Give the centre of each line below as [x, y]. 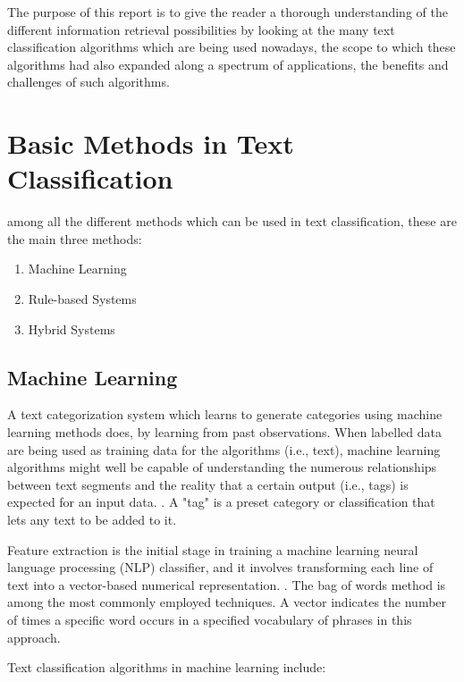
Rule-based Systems [82, 299]
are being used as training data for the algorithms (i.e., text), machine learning [224, 449]
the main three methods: [75, 238]
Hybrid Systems [72, 328]
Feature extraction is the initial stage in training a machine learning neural [213, 549]
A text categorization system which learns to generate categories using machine [225, 414]
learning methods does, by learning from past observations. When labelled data [224, 432]
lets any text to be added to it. [92, 520]
